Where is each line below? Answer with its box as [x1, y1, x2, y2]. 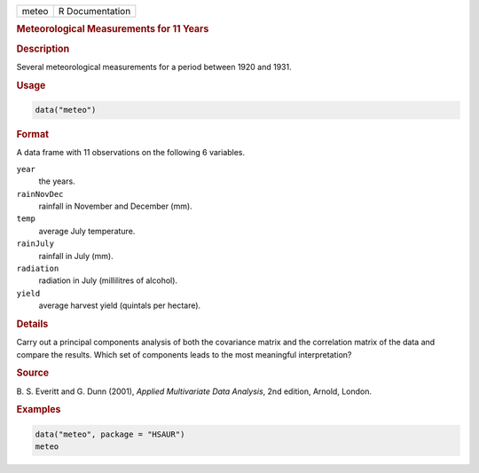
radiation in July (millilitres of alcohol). [38, 275, 177, 286]
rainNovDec [16, 189, 64, 199]
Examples [16, 404, 61, 416]
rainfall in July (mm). [38, 250, 114, 261]
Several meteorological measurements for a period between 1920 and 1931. [16, 61, 292, 72]
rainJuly [16, 239, 55, 248]
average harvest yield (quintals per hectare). [38, 300, 201, 311]
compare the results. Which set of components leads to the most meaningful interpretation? [16, 349, 352, 359]
